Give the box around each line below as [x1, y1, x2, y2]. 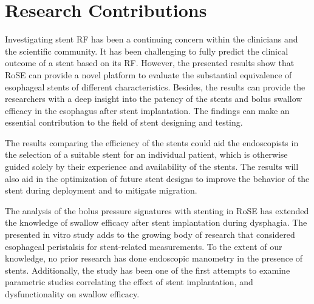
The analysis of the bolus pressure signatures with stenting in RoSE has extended [5, 204, 309, 217]
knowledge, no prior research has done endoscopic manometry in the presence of [5, 252, 303, 265]
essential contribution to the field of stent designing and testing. [5, 116, 243, 129]
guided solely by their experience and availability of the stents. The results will [5, 160, 299, 173]
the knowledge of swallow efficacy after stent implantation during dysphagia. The [5, 216, 307, 229]
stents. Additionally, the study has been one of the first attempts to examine [5, 263, 290, 276]
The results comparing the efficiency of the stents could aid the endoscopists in [5, 136, 299, 149]
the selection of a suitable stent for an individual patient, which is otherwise [5, 148, 288, 161]
